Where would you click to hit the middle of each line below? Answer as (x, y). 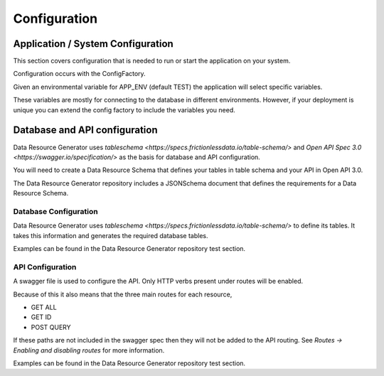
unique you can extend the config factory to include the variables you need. (124, 109)
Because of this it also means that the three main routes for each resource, (123, 294)
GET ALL (44, 307)
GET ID (41, 317)
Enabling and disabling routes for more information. (89, 350)
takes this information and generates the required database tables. (111, 235)
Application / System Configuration (93, 44)
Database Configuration (56, 211)
